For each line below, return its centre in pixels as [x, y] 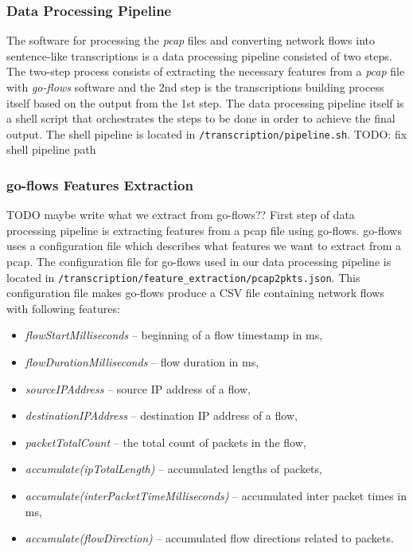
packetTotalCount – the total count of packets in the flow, [166, 442]
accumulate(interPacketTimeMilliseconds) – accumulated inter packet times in [216, 496]
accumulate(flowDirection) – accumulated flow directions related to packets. [209, 538]
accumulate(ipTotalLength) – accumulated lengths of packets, [173, 469]
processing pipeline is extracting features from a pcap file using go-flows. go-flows [204, 230]
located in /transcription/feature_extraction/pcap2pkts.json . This [183, 277]
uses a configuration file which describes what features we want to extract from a [204, 246]
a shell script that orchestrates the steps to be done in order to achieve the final [201, 118]
